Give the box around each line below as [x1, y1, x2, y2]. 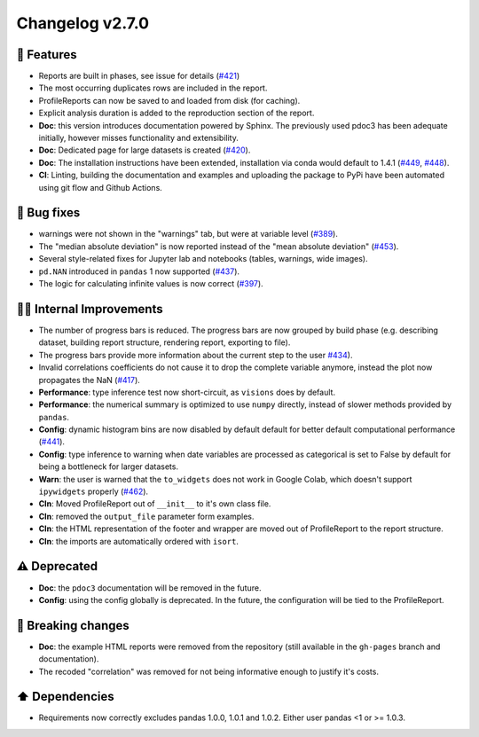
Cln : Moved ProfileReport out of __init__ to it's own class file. [38, 498, 271, 509]
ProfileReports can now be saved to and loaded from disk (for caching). [38, 95, 301, 106]
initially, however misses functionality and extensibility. [38, 133, 239, 144]
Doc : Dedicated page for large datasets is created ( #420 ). [38, 145, 251, 155]
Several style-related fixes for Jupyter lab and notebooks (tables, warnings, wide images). [38, 254, 368, 264]
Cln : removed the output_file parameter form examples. [38, 511, 255, 521]
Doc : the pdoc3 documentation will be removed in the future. [38, 582, 262, 593]
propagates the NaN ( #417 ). [38, 374, 141, 385]
